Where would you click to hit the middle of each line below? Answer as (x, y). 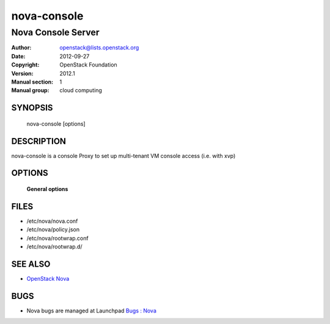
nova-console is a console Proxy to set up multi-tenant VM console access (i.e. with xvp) (123, 156)
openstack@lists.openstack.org (99, 48)
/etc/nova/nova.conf (52, 221)
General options (47, 189)
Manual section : (32, 82)
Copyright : (25, 65)
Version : (22, 73)
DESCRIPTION (39, 141)
